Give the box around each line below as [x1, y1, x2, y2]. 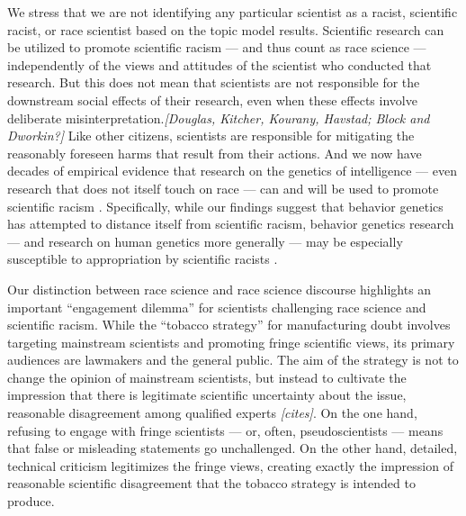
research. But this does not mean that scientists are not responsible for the [7, 73, 420, 92]
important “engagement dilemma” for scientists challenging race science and [7, 297, 426, 316]
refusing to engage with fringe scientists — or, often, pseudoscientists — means [7, 421, 444, 439]
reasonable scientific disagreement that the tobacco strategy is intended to [7, 474, 416, 493]
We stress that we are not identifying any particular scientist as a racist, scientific [7, 3, 458, 21]
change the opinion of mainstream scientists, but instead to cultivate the [7, 367, 407, 386]
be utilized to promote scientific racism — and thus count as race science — [7, 38, 426, 57]
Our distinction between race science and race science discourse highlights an [7, 279, 432, 298]
